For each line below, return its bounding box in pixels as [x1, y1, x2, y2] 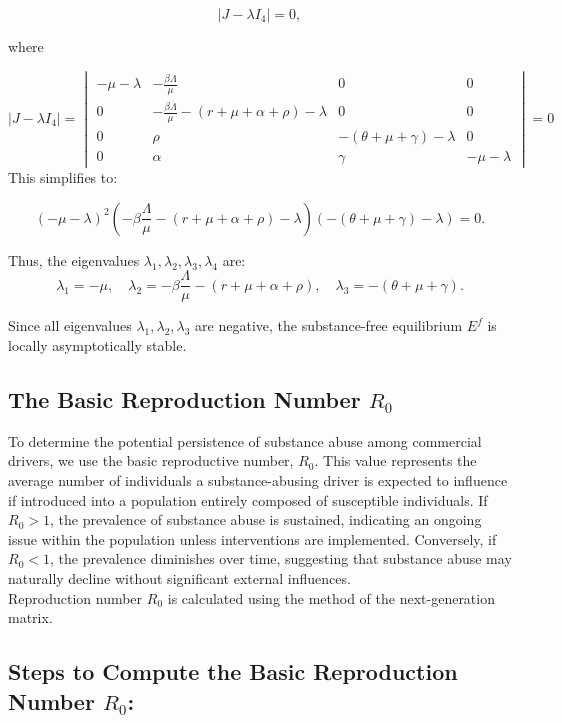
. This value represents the [314, 450, 477, 471]
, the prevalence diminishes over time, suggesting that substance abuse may [49, 548, 512, 569]
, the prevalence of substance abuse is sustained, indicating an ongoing [49, 509, 482, 530]
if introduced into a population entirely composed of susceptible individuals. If [8, 489, 488, 510]
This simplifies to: [8, 167, 118, 188]
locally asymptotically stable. [8, 335, 187, 356]
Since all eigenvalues [8, 315, 132, 336]
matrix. [8, 607, 53, 628]
